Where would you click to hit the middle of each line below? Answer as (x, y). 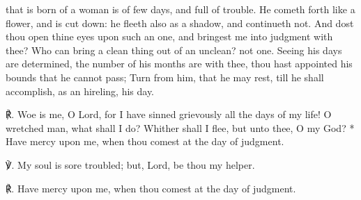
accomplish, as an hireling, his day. (80, 91)
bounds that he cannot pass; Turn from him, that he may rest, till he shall (165, 77)
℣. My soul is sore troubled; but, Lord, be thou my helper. (130, 164)
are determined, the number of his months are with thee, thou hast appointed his (179, 64)
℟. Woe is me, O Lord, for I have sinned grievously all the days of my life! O (169, 114)
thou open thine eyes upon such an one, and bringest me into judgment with (169, 36)
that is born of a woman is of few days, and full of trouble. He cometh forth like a (180, 9)
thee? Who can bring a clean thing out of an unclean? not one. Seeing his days (174, 50)
